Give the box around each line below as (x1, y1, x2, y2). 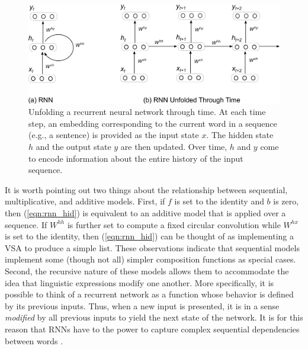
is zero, (273, 195, 299, 207)
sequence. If (5, 218, 47, 230)
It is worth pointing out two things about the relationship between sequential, (5, 183, 288, 196)
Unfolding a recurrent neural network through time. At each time (28, 105, 266, 118)
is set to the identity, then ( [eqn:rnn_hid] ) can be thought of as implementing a (5, 230, 294, 242)
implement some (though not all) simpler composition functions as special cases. (5, 253, 296, 265)
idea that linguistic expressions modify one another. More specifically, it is (5, 276, 274, 289)
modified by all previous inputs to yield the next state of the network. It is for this (5, 311, 303, 324)
